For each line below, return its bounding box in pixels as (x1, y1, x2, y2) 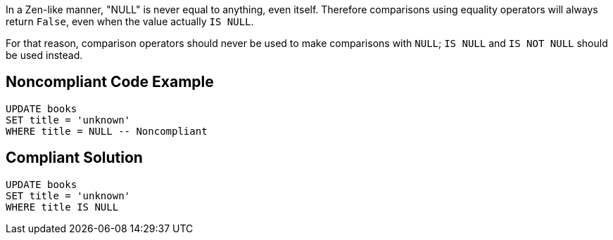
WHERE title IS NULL (6, 201, 119, 213)
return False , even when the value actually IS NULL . (6, 15, 254, 27)
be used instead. (6, 49, 83, 61)
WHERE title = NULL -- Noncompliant (6, 125, 208, 137)
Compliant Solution (6, 149, 143, 167)
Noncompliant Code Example (6, 73, 214, 91)
